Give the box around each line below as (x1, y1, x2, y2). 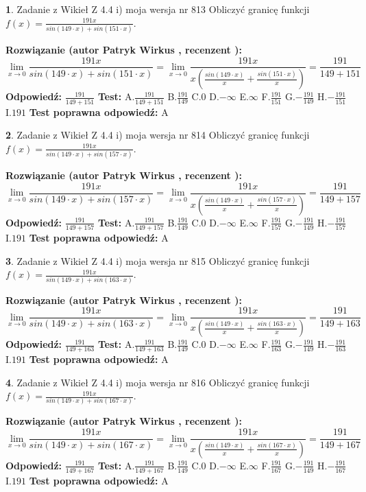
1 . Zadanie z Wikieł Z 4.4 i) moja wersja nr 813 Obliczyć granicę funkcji (5, 2, 310, 16)
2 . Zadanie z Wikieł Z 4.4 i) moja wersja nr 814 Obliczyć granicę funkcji (5, 128, 310, 142)
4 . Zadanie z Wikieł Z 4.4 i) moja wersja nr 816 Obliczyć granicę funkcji (5, 375, 310, 389)
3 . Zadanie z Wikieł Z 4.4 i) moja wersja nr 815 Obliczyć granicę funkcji (5, 253, 310, 268)
